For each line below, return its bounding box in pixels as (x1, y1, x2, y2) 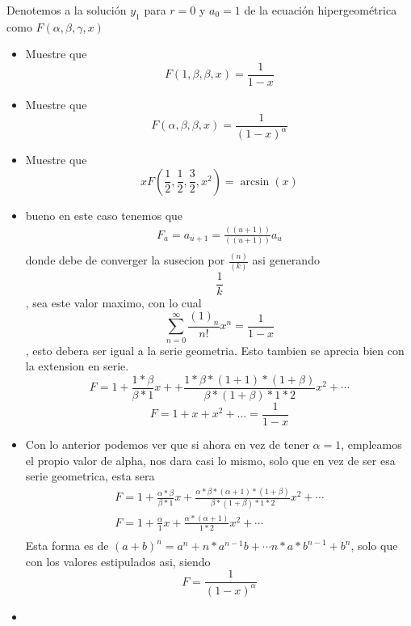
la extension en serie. (25, 357, 129, 374)
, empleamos (341, 436, 402, 453)
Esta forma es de (25, 537, 109, 554)
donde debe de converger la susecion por (25, 252, 225, 269)
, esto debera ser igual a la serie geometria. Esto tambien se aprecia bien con (25, 341, 405, 358)
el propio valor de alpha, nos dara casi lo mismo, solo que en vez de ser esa (25, 451, 396, 468)
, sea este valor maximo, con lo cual (25, 294, 202, 311)
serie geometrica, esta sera (25, 467, 155, 484)
